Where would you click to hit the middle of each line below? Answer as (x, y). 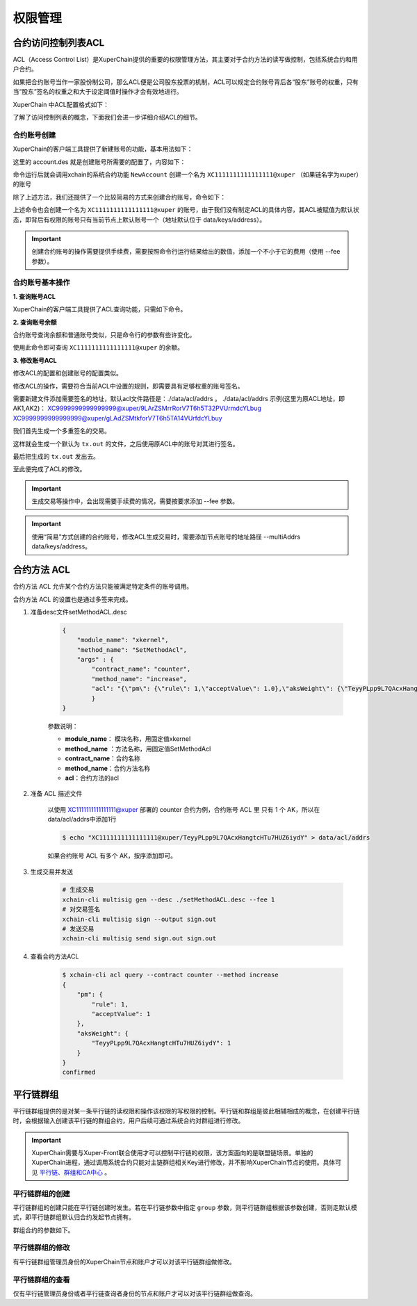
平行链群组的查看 (41, 1280)
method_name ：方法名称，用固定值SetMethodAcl (138, 749)
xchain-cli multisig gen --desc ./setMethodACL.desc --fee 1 (169, 899)
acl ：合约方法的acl (92, 778)
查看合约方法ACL (55, 956)
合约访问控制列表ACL (59, 43)
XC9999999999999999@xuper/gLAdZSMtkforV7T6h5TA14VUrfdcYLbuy (117, 418)
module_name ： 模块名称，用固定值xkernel (128, 739)
